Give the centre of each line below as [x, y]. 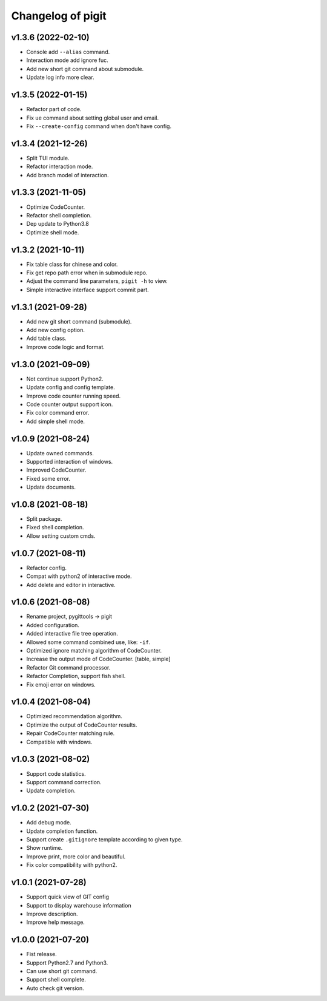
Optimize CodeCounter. [56, 207]
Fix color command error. [58, 413]
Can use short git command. [62, 971]
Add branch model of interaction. [68, 175]
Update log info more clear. [60, 77]
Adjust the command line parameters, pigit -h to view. [97, 281]
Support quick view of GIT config [68, 897]
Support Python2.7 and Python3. [67, 963]
